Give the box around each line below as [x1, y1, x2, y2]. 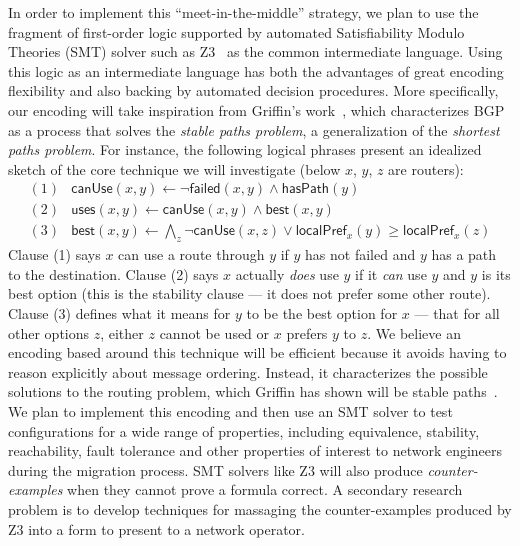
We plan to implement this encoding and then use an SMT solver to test [8, 400, 453, 421]
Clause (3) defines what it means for [8, 303, 231, 324]
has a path [431, 244, 497, 265]
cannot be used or [159, 322, 270, 343]
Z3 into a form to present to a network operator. [8, 518, 305, 539]
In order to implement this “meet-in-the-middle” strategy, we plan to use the [8, 2, 479, 22]
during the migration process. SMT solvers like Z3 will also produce [8, 459, 423, 480]
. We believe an [367, 322, 461, 343]
